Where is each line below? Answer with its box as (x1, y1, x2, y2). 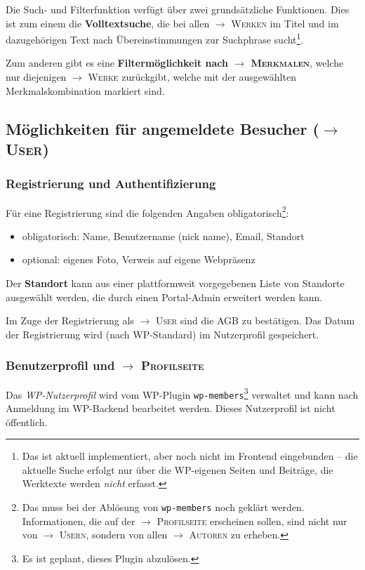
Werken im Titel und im (231, 15, 339, 30)
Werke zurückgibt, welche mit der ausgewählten (88, 69, 296, 84)
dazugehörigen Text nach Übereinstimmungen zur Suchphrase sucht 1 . (6, 30, 304, 46)
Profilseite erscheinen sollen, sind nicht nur (157, 513, 347, 528)
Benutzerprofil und (6, 357, 115, 374)
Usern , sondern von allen (59, 527, 168, 542)
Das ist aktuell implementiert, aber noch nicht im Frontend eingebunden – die (22, 449, 358, 463)
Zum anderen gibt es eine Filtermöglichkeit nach (6, 55, 228, 70)
